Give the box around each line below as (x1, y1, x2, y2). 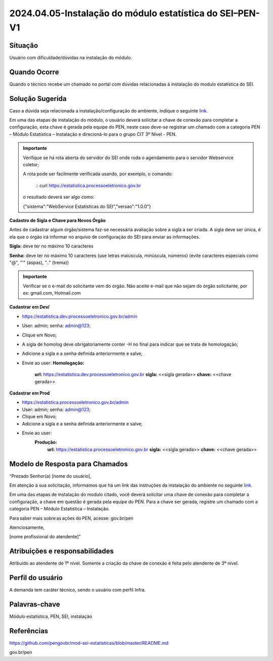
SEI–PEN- (219, 8, 260, 19)
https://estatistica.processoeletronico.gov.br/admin (22, 399, 129, 406)
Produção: (34, 439, 58, 446)
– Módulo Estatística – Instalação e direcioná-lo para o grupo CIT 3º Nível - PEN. (9, 131, 177, 137)
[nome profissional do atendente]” (9, 534, 81, 540)
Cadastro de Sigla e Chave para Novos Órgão (9, 217, 106, 223)
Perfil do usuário (9, 573, 63, 582)
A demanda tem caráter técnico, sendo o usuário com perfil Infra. (9, 587, 146, 593)
